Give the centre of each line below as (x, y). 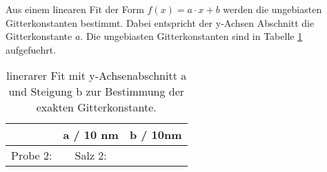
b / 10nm (156, 135)
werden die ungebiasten (272, 9)
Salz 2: (91, 155)
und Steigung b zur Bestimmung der (97, 92)
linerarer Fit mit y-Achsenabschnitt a (97, 76)
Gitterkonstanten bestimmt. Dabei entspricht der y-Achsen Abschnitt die (160, 22)
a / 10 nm (91, 135)
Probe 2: (32, 155)
